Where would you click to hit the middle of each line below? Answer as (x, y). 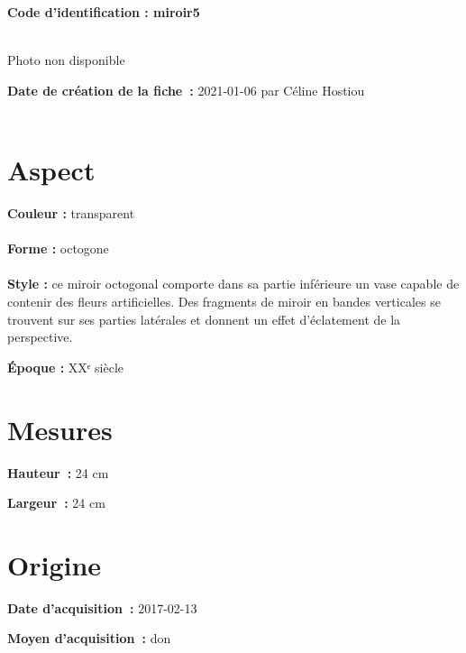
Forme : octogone (58, 248)
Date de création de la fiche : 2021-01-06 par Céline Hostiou (186, 90)
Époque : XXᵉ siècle (66, 367)
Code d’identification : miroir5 (104, 12)
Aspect (51, 170)
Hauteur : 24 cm (58, 472)
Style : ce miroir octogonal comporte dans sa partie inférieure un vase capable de (233, 284)
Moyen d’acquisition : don (89, 638)
